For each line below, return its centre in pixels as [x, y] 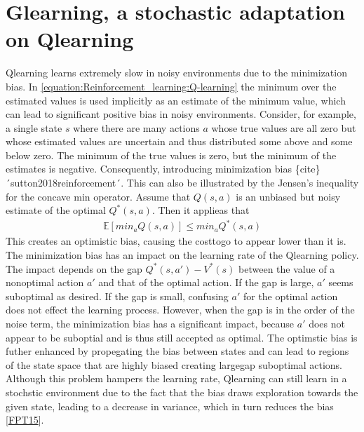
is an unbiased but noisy [288, 196]
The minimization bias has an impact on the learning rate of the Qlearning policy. [182, 254]
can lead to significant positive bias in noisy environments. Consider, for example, [181, 114]
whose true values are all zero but [284, 127]
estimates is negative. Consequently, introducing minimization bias [149, 169]
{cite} [308, 169]
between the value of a [287, 268]
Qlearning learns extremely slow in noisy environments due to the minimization [176, 73]
